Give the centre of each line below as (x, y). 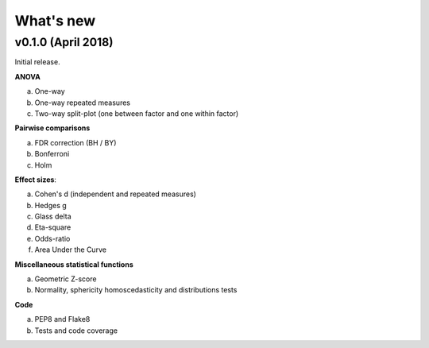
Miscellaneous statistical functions (74, 264)
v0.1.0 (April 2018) (64, 42)
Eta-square (53, 227)
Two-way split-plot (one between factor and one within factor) (137, 113)
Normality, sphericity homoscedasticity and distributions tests (136, 290)
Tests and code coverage (76, 331)
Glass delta (53, 217)
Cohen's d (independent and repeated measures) (115, 194)
